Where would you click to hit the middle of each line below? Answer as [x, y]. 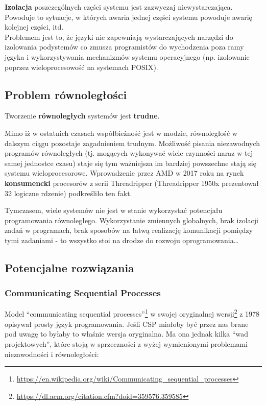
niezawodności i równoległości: [52, 354]
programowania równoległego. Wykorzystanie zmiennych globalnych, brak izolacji [131, 220]
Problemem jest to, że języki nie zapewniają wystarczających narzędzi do [119, 37]
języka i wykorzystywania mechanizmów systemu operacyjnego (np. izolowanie [127, 56]
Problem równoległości [66, 94]
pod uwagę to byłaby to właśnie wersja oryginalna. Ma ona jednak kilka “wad [127, 334]
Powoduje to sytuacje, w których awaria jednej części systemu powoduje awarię [128, 17]
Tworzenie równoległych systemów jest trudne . [82, 116]
